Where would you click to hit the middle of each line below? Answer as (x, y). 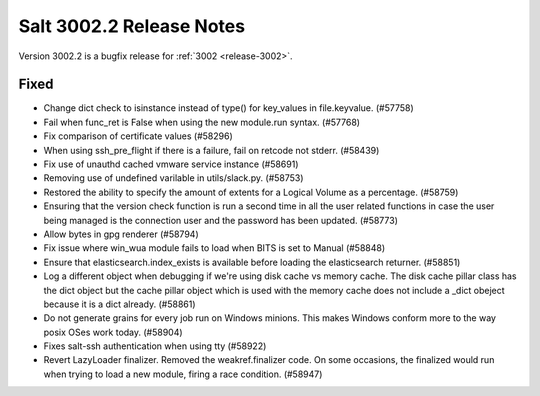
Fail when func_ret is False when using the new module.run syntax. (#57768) (201, 122)
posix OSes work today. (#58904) (113, 332)
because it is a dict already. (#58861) (119, 304)
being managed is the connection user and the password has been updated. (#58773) (221, 220)
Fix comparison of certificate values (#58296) (138, 136)
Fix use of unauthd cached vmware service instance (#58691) (171, 164)
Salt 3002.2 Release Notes (131, 26)
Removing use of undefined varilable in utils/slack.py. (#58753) (173, 178)
